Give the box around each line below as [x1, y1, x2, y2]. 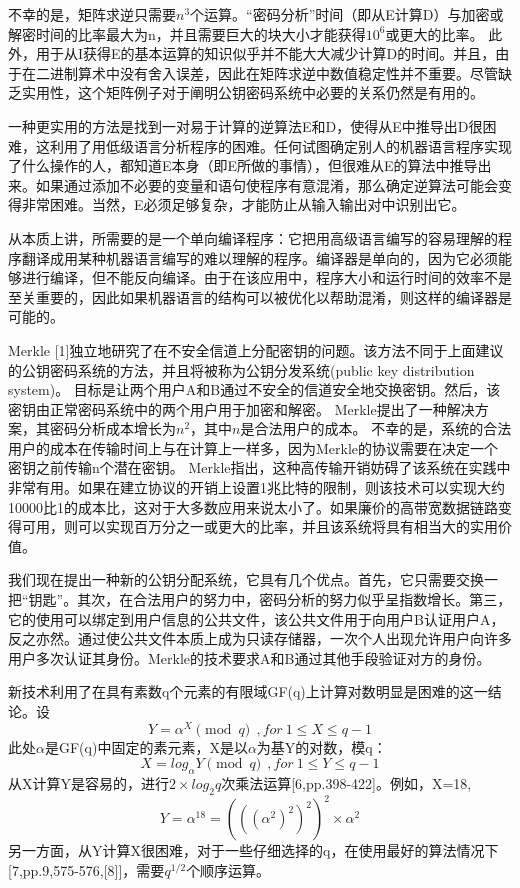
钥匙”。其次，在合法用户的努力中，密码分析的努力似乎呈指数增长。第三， [28, 589, 512, 610]
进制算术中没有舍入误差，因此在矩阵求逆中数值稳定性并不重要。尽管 [49, 62, 498, 83]
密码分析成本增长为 [49, 418, 176, 439]
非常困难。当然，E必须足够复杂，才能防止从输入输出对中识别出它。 [21, 194, 466, 215]
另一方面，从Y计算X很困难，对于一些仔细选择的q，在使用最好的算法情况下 [8, 840, 499, 861]
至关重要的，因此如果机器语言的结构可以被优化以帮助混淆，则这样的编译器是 [8, 286, 512, 307]
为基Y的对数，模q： [256, 736, 387, 757]
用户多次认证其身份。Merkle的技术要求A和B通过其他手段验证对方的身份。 [8, 647, 491, 668]
